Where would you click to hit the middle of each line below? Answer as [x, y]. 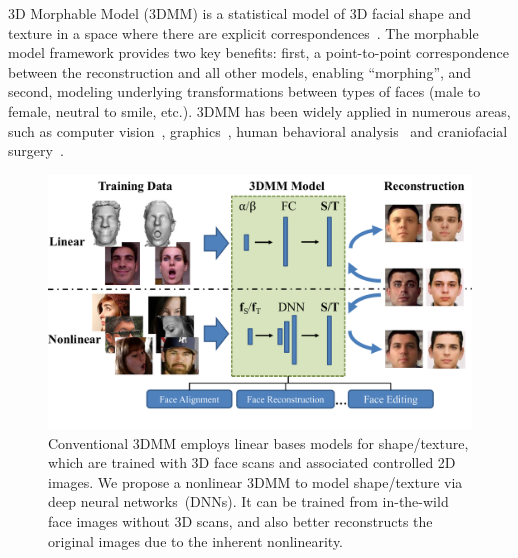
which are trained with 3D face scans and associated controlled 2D [252, 462]
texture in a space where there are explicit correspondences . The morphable [243, 32]
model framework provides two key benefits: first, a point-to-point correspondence [259, 52]
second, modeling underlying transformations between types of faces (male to [244, 91]
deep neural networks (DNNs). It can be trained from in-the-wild [248, 501]
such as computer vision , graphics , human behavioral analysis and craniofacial [258, 130]
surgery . [36, 150]
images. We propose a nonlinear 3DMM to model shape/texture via [255, 481]
